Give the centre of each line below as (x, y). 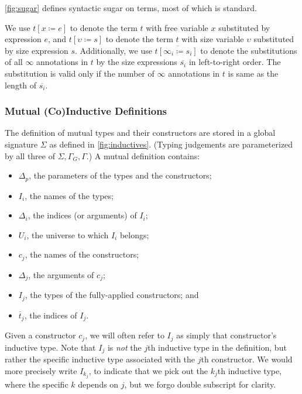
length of (21, 85)
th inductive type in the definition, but (217, 347)
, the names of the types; (69, 195)
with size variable (213, 39)
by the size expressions (137, 62)
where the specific (37, 384)
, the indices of (51, 315)
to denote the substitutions (249, 50)
